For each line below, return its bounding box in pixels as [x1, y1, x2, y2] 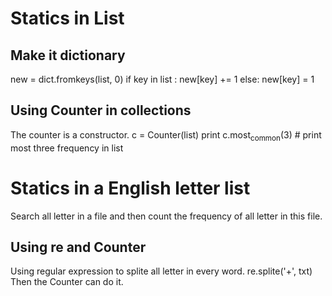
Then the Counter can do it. [10, 276, 124, 288]
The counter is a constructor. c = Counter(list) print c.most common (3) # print [10, 128, 322, 143]
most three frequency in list [10, 142, 124, 154]
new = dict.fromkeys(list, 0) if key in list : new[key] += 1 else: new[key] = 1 [10, 73, 315, 85]
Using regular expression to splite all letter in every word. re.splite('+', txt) [10, 265, 313, 277]
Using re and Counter [10, 238, 147, 256]
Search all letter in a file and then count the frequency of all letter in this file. [10, 210, 323, 222]
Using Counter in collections [10, 102, 192, 119]
